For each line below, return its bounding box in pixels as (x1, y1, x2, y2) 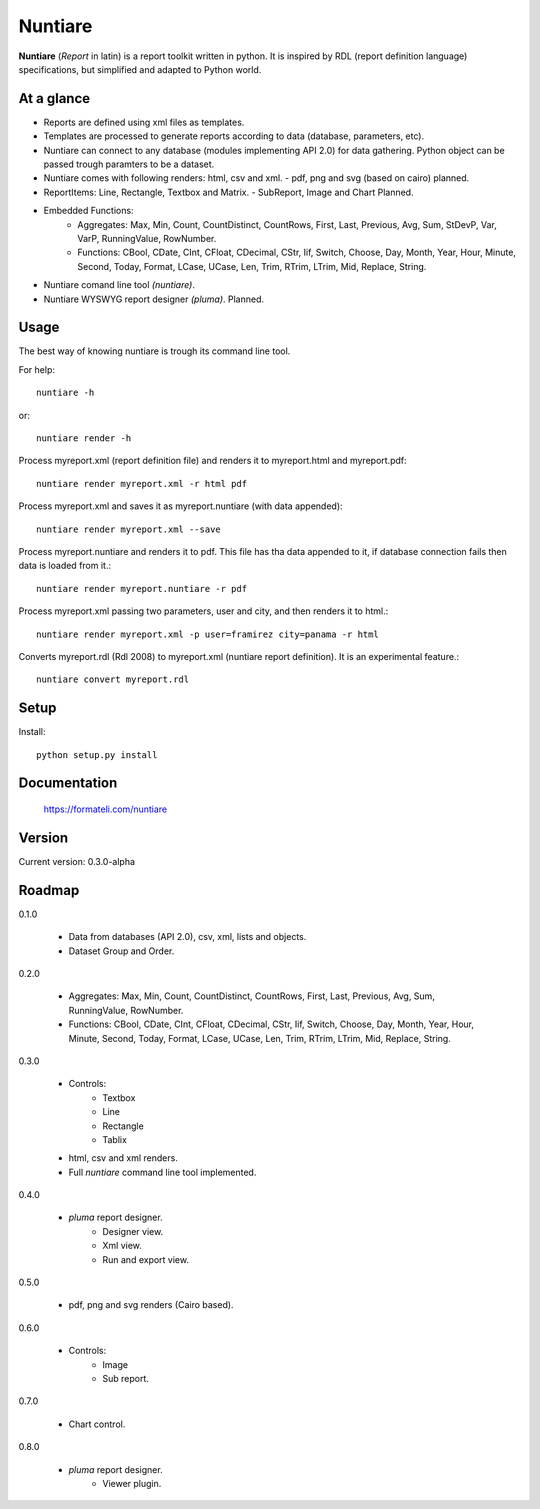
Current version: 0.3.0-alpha (18, 855, 135, 867)
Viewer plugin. (102, 1477, 162, 1489)
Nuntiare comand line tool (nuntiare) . (43, 279, 195, 291)
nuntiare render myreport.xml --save (36, 523, 222, 535)
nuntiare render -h (36, 433, 132, 444)
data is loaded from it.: (18, 560, 112, 572)
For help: (18, 363, 55, 375)
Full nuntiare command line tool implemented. (68, 1166, 257, 1178)
